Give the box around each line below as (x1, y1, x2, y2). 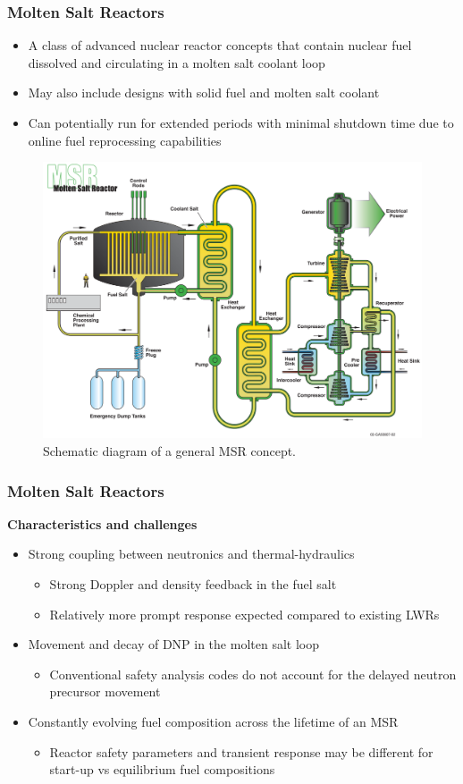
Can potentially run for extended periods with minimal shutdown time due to (28, 114, 454, 131)
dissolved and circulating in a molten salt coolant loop (28, 53, 325, 72)
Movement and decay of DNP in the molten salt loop (28, 635, 319, 653)
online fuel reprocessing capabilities (28, 131, 222, 149)
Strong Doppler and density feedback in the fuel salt (49, 575, 337, 594)
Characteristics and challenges (7, 514, 198, 533)
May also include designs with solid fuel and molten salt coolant (28, 83, 380, 102)
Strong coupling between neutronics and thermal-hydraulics (28, 544, 355, 563)
